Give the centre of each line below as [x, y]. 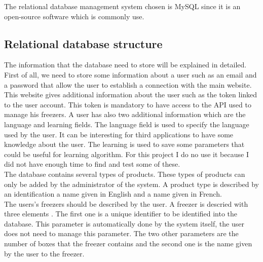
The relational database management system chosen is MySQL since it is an [122, 6]
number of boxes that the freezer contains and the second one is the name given [128, 244]
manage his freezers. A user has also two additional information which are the [125, 114]
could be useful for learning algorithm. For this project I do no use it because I [126, 154]
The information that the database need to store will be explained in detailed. [125, 65]
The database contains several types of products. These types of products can [125, 174]
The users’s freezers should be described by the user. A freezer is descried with [126, 203]
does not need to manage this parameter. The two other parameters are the [121, 233]
